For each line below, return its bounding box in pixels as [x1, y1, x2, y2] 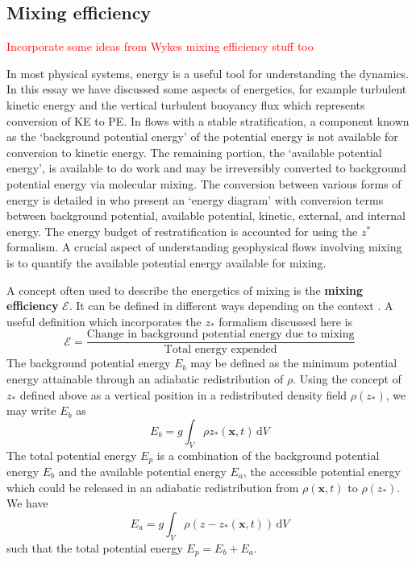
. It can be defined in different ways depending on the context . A [69, 297, 393, 314]
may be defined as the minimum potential [190, 354, 397, 371]
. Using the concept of [293, 370, 401, 387]
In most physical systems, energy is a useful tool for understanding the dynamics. [6, 64, 409, 81]
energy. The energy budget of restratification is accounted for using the [6, 222, 358, 239]
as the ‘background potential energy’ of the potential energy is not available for [6, 128, 398, 145]
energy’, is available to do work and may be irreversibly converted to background [6, 159, 406, 176]
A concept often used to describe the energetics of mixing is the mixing [6, 281, 364, 298]
